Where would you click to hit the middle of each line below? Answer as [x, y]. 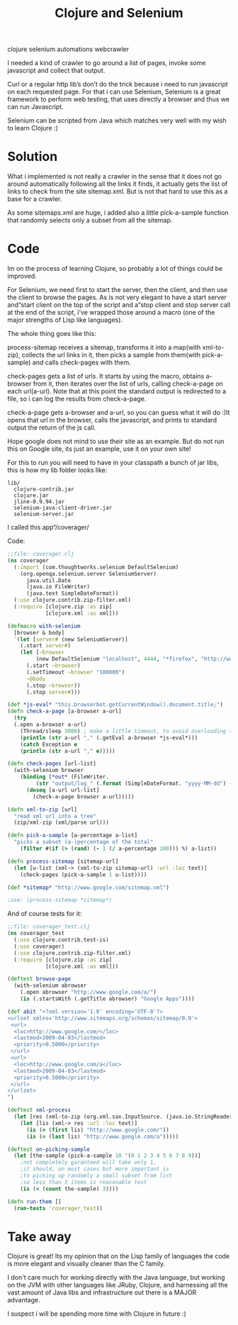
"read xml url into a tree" [55, 816]
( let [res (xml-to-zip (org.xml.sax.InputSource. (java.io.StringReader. [125, 1117]
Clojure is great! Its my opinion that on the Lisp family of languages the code [119, 1256]
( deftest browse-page [39, 979]
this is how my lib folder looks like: [57, 470]
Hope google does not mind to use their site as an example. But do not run [116, 442]
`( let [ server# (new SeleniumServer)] [71, 639]
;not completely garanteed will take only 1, [89, 1163]
